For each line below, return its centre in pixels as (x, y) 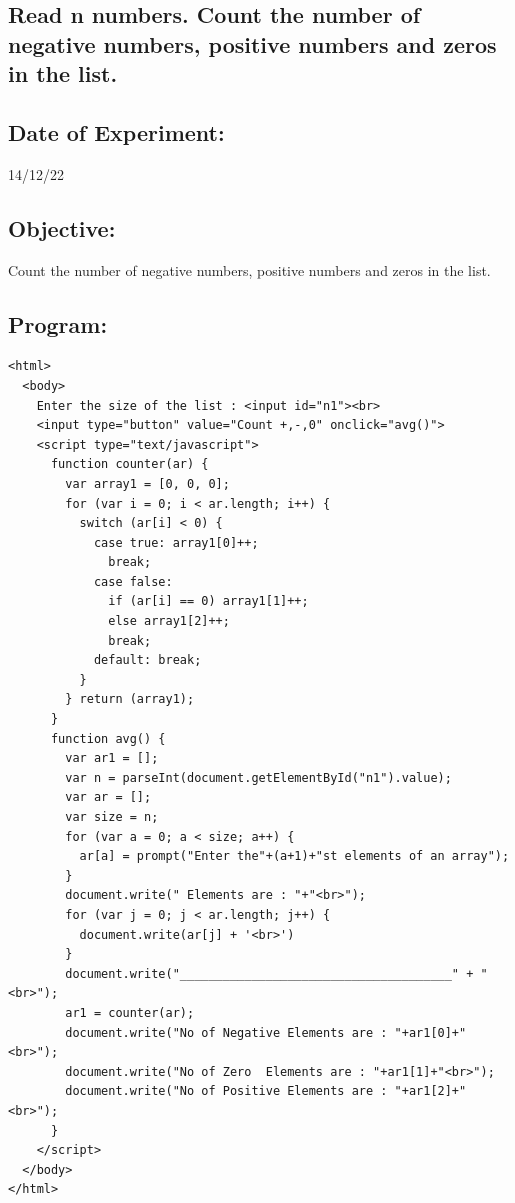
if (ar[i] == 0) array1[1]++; (208, 601)
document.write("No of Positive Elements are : (226, 1091)
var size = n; (112, 817)
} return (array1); (130, 699)
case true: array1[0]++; (176, 542)
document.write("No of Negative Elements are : (226, 1032)
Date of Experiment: (116, 131)
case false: (133, 581)
